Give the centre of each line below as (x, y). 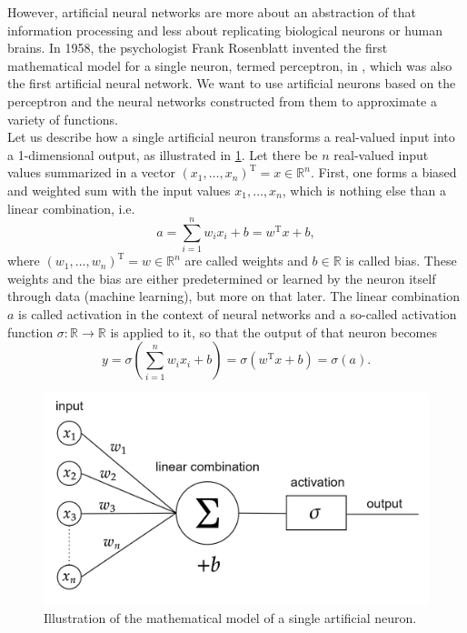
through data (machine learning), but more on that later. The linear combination (234, 296)
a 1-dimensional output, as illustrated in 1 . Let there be (163, 154)
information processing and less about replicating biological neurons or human (225, 30)
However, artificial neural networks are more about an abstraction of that (212, 12)
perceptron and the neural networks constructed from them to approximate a (222, 100)
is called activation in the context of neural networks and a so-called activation (238, 314)
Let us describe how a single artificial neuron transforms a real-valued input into (231, 137)
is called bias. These (401, 261)
